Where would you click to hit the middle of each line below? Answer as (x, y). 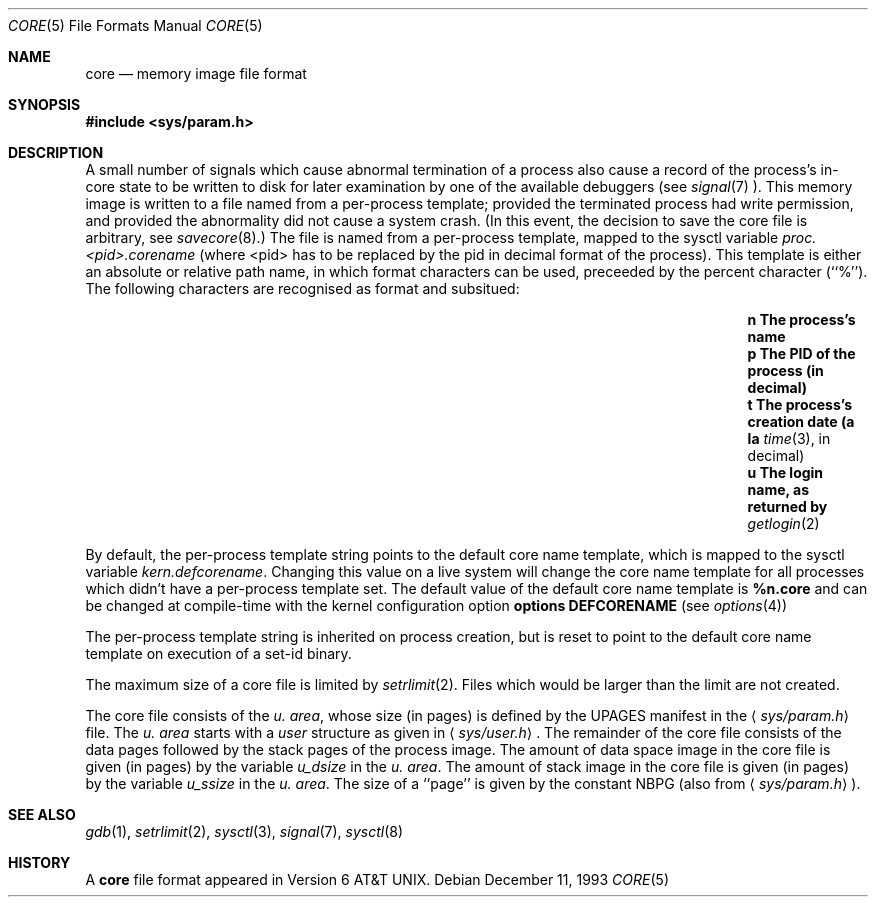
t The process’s (800, 404)
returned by (787, 506)
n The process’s (801, 319)
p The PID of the (801, 353)
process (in (785, 370)
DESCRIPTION (56, 152)
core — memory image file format (196, 73)
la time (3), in (789, 438)
